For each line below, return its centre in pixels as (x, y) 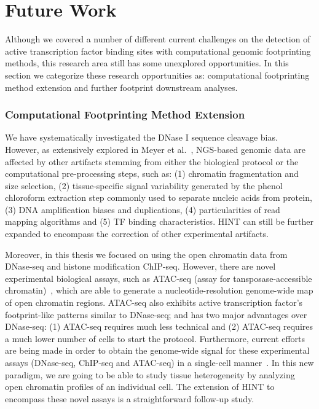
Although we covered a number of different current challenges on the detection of (158, 39)
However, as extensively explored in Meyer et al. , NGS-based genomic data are (155, 149)
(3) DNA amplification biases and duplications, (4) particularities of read (143, 209)
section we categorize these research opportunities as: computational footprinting (157, 75)
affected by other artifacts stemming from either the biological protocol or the (152, 161)
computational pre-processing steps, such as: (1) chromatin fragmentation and (152, 173)
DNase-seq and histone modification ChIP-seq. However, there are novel (140, 266)
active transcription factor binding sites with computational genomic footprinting (158, 51)
